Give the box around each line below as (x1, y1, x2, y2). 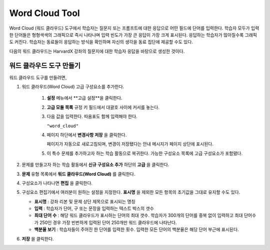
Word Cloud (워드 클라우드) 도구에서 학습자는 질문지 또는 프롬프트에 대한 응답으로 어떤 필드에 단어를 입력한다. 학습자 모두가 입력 (9, 25, 259, 31)
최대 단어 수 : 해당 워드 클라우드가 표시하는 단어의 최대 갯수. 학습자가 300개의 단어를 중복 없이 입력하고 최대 (34, 212, 243, 218)
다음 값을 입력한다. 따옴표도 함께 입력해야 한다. (46, 113, 137, 120)
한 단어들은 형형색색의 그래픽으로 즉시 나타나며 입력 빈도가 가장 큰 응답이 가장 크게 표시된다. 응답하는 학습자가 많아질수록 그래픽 (9, 32, 257, 38)
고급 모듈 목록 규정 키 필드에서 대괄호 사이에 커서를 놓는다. (46, 104, 160, 110)
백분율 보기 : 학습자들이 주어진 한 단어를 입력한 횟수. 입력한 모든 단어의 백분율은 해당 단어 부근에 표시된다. (34, 226, 239, 232)
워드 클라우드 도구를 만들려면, (9, 74, 67, 80)
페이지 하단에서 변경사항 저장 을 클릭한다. (46, 132, 127, 138)
